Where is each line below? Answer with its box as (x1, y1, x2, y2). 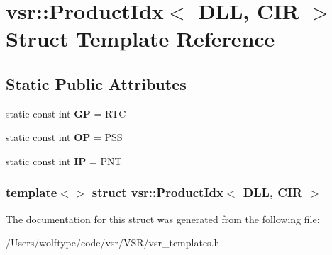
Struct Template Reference (6, 24, 275, 53)
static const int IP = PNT (6, 153, 122, 168)
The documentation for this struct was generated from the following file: (6, 211, 320, 226)
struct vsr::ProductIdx (92, 183, 223, 201)
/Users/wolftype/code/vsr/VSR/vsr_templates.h (6, 235, 220, 250)
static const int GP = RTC (6, 106, 126, 120)
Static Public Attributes (6, 72, 187, 94)
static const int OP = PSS (6, 130, 123, 144)
